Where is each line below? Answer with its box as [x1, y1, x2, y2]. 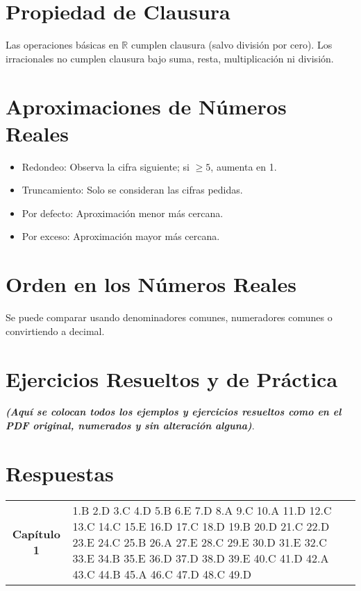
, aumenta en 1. [210, 159, 277, 173]
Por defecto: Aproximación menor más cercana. [22, 205, 224, 220]
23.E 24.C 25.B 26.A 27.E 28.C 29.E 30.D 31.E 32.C [72, 533, 327, 550]
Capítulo [12, 526, 60, 542]
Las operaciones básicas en [6, 37, 119, 52]
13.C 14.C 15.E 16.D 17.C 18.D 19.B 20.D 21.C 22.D [72, 517, 330, 534]
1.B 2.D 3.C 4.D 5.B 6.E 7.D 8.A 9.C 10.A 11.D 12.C [72, 502, 332, 518]
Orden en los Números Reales [6, 270, 297, 298]
